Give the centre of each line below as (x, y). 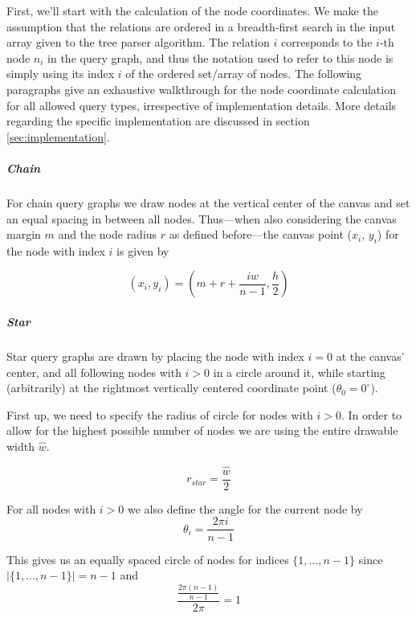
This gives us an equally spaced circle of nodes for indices (148, 559)
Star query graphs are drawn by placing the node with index (155, 356)
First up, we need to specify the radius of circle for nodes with (160, 414)
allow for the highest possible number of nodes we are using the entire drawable (202, 430)
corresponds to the (326, 42)
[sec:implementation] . (58, 136)
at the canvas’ (370, 356)
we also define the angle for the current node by (245, 508)
